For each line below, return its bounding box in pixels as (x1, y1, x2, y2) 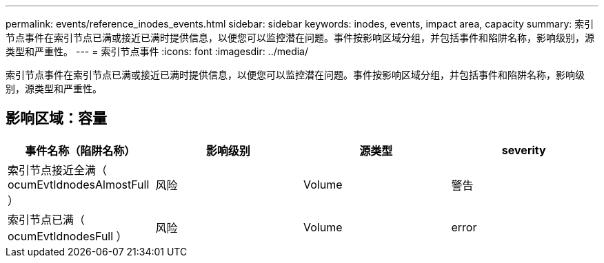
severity (501, 143, 546, 157)
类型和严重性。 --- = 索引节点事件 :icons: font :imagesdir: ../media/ (6, 45, 309, 57)
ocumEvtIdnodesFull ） (8, 229, 128, 243)
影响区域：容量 (6, 109, 107, 127)
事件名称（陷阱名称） (25, 143, 136, 158)
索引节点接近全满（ (8, 162, 108, 177)
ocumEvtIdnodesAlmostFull (8, 177, 150, 191)
